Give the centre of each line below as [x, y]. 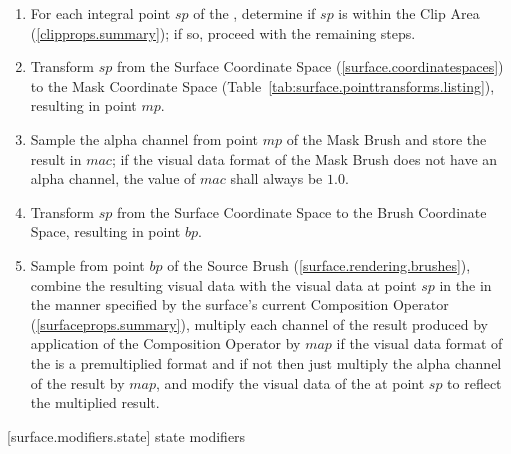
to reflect [474, 382]
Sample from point [87, 264]
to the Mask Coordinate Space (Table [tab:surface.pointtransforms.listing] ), [262, 85]
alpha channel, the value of [113, 178]
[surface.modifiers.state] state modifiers [126, 435]
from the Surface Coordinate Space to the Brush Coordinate [301, 211]
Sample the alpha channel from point [144, 138]
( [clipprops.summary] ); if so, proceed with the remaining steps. [223, 32]
